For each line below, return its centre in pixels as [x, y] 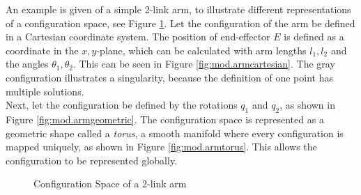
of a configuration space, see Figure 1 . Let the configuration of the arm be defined [180, 23]
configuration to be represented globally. [92, 160]
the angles [27, 64]
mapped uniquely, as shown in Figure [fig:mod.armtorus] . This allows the [161, 147]
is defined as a [314, 37]
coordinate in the [42, 50]
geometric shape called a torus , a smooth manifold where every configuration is [175, 133]
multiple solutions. [45, 91]
